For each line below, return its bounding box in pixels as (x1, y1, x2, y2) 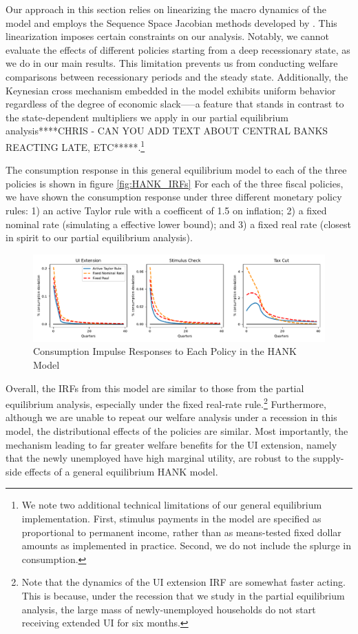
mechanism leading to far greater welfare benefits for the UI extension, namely (6, 437, 337, 451)
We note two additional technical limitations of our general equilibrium (21, 498, 322, 512)
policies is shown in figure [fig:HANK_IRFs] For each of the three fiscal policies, (6, 176, 344, 190)
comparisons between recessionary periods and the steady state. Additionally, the (6, 69, 348, 83)
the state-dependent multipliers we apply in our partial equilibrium (6, 110, 289, 124)
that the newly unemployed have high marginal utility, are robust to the (6, 451, 310, 465)
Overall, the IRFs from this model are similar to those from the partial (6, 380, 304, 395)
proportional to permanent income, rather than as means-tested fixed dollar (21, 524, 341, 539)
